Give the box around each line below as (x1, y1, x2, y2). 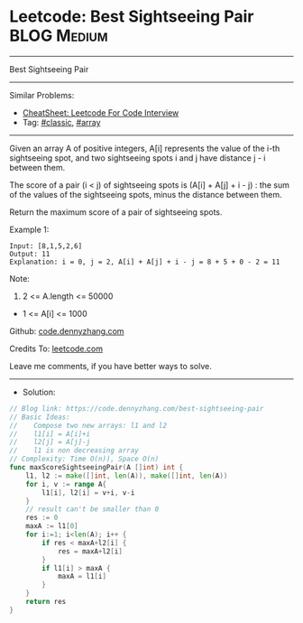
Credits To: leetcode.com (9, 343, 104, 354)
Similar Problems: (9, 89, 75, 100)
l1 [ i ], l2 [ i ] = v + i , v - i (41, 488, 135, 497)
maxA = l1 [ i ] (57, 572, 106, 581)
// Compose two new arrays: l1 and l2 (9, 421, 168, 430)
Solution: (22, 386, 56, 397)
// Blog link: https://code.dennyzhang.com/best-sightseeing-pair (9, 404, 264, 413)
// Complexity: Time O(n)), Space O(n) (9, 454, 160, 464)
